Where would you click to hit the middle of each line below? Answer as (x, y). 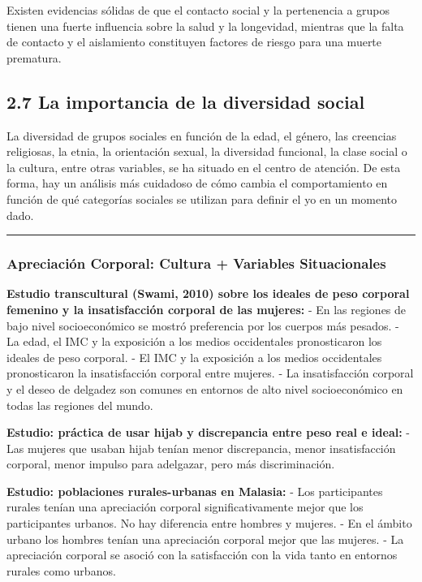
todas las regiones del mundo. (80, 405)
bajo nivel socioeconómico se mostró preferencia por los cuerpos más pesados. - (203, 325)
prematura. (34, 57)
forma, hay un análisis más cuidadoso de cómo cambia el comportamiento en (197, 183)
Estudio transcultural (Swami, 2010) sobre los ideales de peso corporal (208, 293)
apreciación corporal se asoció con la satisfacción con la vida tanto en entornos (202, 555)
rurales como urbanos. (61, 570)
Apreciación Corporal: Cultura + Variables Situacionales (196, 263)
